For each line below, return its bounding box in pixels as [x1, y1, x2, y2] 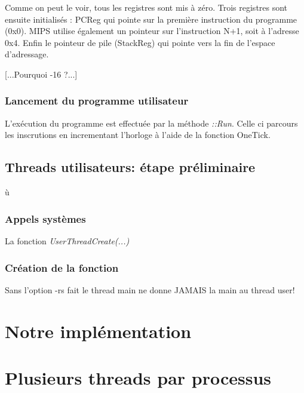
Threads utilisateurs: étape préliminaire [5, 158, 256, 176]
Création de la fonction [5, 260, 119, 275]
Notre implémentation [5, 318, 192, 343]
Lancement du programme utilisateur [5, 93, 189, 108]
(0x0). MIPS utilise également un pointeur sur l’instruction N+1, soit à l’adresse [5, 24, 299, 37]
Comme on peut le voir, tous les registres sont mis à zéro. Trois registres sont [5, 1, 288, 13]
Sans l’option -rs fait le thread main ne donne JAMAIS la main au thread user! [5, 283, 295, 296]
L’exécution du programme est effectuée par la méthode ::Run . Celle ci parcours [5, 116, 298, 129]
